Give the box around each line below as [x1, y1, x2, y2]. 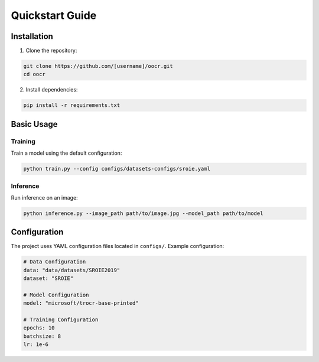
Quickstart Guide [11, 9, 97, 22]
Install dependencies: [25, 86, 78, 93]
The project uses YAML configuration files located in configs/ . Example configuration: [11, 243, 224, 250]
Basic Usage [11, 119, 58, 129]
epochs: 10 [23, 325, 55, 331]
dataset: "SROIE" [23, 275, 74, 282]
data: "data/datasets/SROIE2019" [23, 266, 121, 273]
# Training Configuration [23, 317, 99, 323]
